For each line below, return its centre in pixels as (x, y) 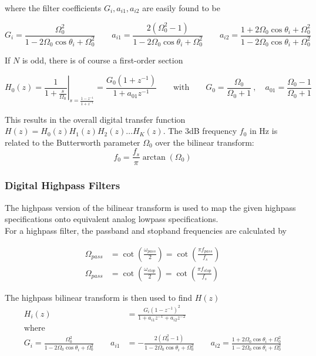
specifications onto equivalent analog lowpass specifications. (112, 219)
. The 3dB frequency (200, 131)
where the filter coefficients (53, 8)
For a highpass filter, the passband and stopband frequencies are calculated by (146, 230)
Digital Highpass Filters (63, 185)
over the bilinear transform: (205, 142)
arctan (154, 157)
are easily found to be (181, 8)
